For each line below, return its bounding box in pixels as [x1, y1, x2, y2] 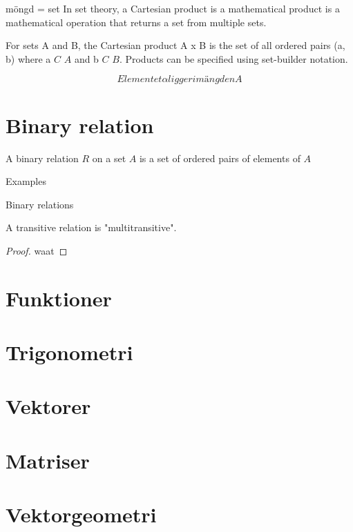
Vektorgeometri [6, 500, 157, 529]
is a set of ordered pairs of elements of [139, 150, 300, 165]
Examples [6, 174, 46, 188]
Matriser [6, 446, 90, 474]
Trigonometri [6, 338, 133, 366]
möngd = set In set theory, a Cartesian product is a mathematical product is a [6, 1, 340, 15]
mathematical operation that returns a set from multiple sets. [6, 14, 267, 29]
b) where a [6, 51, 51, 66]
